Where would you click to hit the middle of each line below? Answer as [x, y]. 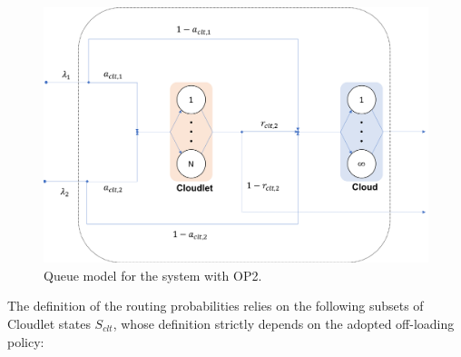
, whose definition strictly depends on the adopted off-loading [284, 323]
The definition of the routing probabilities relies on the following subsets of [216, 306]
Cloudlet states [49, 323]
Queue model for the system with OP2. [153, 275]
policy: [26, 341]
